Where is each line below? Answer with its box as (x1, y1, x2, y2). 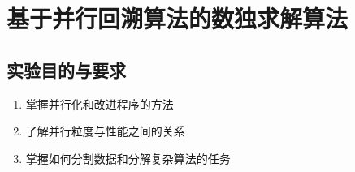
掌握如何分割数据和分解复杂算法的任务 (25, 149, 231, 166)
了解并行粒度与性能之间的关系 (25, 123, 185, 140)
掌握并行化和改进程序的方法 (25, 95, 174, 112)
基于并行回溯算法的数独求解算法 (6, 2, 349, 35)
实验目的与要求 (6, 57, 126, 82)
